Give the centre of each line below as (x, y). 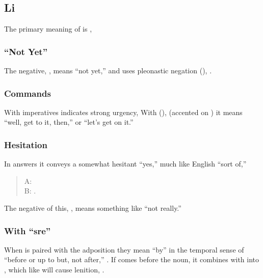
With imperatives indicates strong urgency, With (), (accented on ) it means (123, 112)
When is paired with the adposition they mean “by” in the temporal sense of (124, 249)
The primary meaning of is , (48, 29)
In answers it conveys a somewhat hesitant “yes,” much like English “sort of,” (125, 164)
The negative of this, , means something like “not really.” (93, 208)
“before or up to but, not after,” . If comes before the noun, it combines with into (132, 259)
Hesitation (26, 144)
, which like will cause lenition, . (54, 270)
